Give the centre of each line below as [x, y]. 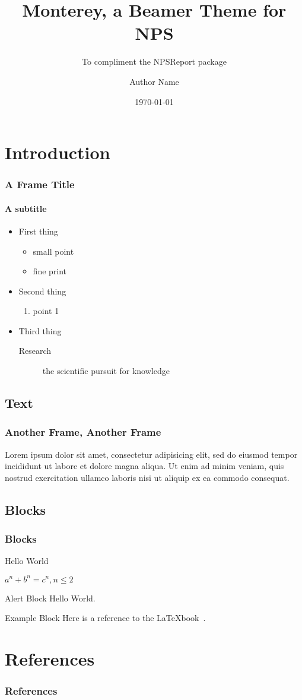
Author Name [154, 81]
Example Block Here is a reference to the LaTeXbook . [105, 618]
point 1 [46, 311]
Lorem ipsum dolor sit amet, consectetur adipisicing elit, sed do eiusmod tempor [151, 454]
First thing [38, 231]
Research [35, 351]
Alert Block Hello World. [50, 598]
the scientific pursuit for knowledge [106, 371]
